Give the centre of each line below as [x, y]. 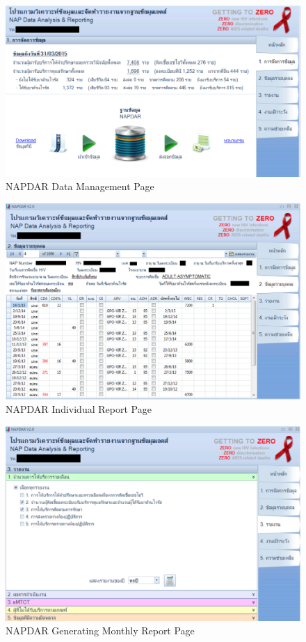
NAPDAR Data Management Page [80, 186]
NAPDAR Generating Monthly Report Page [100, 631]
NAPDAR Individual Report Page [79, 409]
